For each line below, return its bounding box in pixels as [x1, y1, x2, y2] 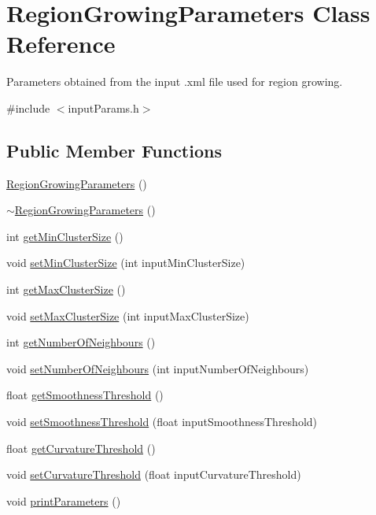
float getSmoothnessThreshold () [6, 387, 164, 403]
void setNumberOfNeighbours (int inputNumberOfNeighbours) [6, 360, 309, 376]
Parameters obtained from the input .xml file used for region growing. [6, 73, 343, 90]
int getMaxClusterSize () [6, 281, 126, 298]
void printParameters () [6, 492, 121, 509]
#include [6, 99, 50, 116]
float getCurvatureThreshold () [6, 439, 156, 456]
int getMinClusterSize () [6, 228, 123, 244]
